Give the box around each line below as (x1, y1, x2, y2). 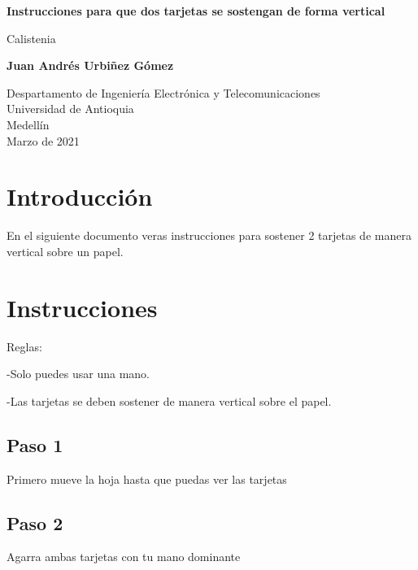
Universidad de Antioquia (7, 100, 134, 117)
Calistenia (7, 29, 56, 46)
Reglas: (7, 337, 42, 355)
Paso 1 (7, 432, 63, 457)
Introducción (7, 180, 153, 213)
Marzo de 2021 (7, 132, 80, 149)
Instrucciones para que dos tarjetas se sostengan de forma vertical (7, 2, 385, 19)
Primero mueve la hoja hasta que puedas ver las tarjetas (7, 470, 287, 487)
